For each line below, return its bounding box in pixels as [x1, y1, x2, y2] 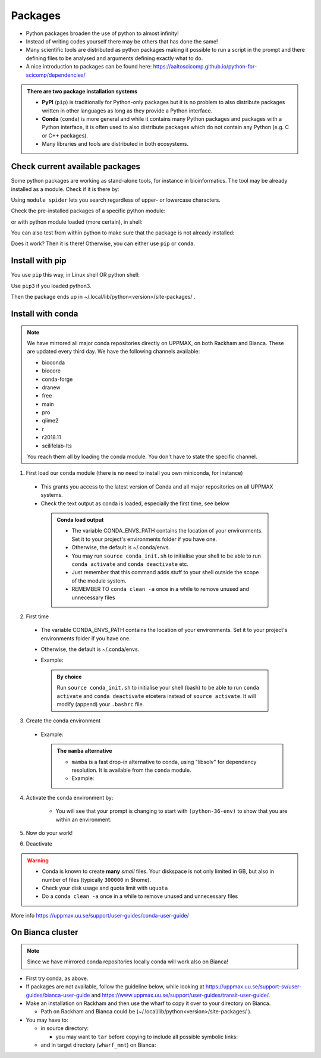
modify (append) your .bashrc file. [56, 701, 144, 708]
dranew [42, 384, 61, 391]
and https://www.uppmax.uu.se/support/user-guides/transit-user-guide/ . [91, 991, 270, 998]
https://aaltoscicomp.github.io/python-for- [153, 63, 257, 70]
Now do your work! [26, 829, 73, 836]
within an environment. [55, 816, 112, 823]
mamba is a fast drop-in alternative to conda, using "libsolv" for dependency [71, 758, 257, 765]
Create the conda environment [26, 717, 101, 724]
